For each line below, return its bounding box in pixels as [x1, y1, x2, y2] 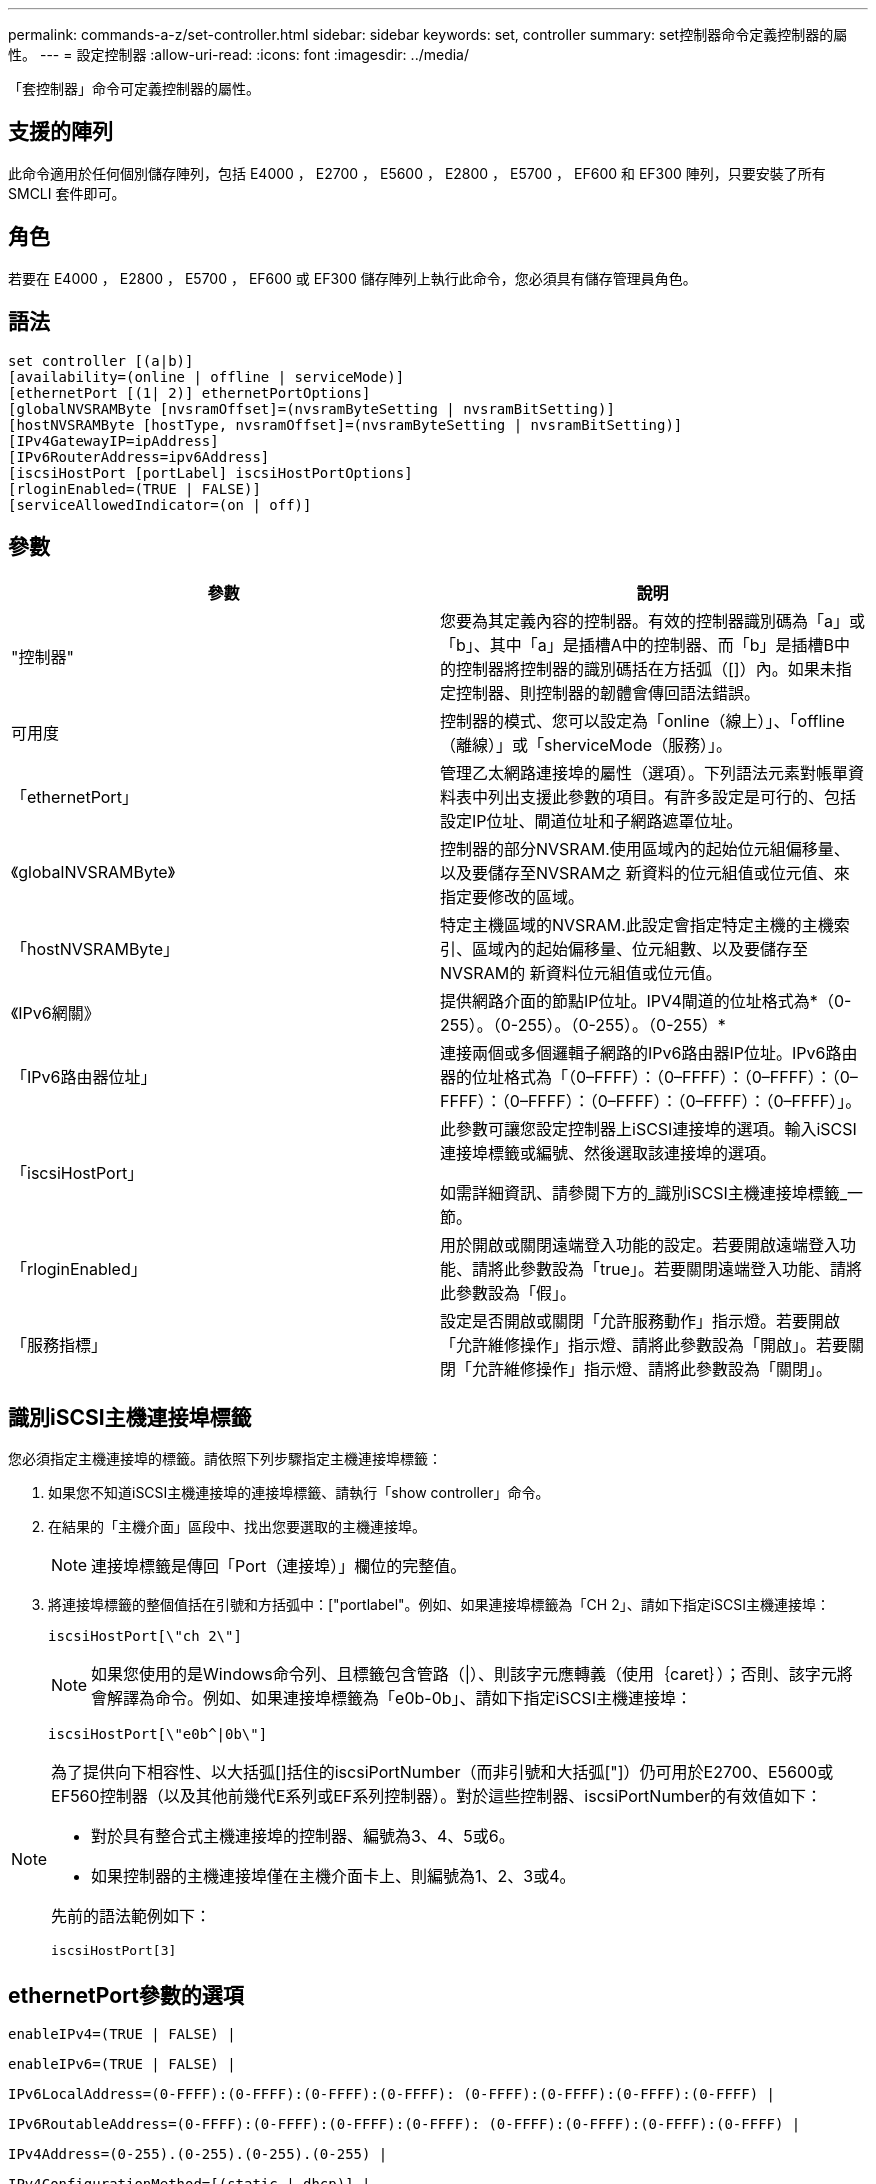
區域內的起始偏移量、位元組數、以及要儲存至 [472, 939, 809, 960]
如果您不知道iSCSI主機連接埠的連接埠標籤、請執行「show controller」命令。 [48, 1484, 550, 1502]
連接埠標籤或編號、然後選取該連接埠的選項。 [440, 1143, 777, 1164]
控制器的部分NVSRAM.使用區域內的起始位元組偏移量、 [440, 839, 850, 860]
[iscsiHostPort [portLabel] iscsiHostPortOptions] [8, 464, 413, 481]
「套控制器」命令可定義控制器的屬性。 [8, 80, 260, 97]
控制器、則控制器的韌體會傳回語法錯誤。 [456, 683, 761, 704]
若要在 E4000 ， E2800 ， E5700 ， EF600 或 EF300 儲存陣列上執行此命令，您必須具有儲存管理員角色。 [8, 269, 697, 287]
